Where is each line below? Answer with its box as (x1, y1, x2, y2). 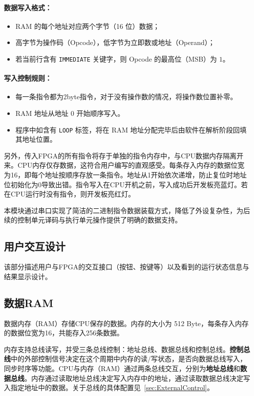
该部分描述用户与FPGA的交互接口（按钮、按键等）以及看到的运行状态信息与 (4, 262, 250, 272)
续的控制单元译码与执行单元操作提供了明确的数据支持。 (4, 215, 182, 225)
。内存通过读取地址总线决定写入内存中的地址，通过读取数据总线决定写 (24, 373, 250, 383)
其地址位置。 (15, 134, 57, 144)
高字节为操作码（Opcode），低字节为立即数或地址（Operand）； (15, 37, 215, 47)
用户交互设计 (4, 239, 65, 254)
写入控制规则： (4, 73, 52, 83)
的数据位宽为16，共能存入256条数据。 (4, 328, 124, 338)
